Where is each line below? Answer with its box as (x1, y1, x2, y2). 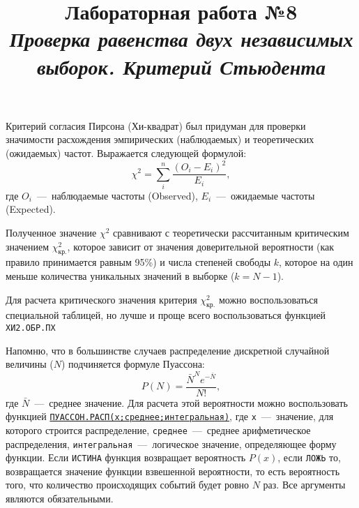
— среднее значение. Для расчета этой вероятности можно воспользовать (34, 395, 348, 410)
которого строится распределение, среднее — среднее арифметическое (6, 422, 311, 437)
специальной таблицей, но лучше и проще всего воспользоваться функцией (6, 308, 326, 322)
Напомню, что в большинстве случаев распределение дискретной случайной (6, 343, 330, 357)
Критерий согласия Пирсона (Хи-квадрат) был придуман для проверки (6, 118, 306, 133)
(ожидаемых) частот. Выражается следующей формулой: (6, 145, 247, 160)
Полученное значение (6, 225, 97, 240)
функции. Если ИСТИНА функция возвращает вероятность (6, 450, 246, 465)
